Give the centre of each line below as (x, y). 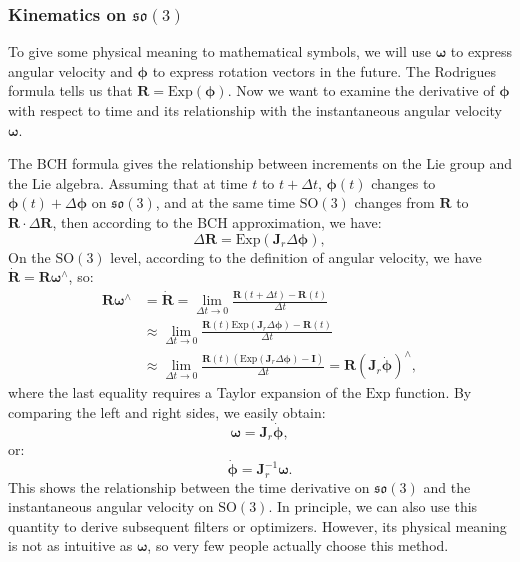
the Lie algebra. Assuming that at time (128, 182)
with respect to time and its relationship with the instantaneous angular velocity (255, 110)
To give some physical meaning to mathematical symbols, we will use (220, 51)
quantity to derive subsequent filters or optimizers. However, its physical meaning (257, 525)
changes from (394, 202)
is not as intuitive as (70, 545)
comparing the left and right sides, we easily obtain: (167, 412)
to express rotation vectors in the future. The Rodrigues (324, 70)
